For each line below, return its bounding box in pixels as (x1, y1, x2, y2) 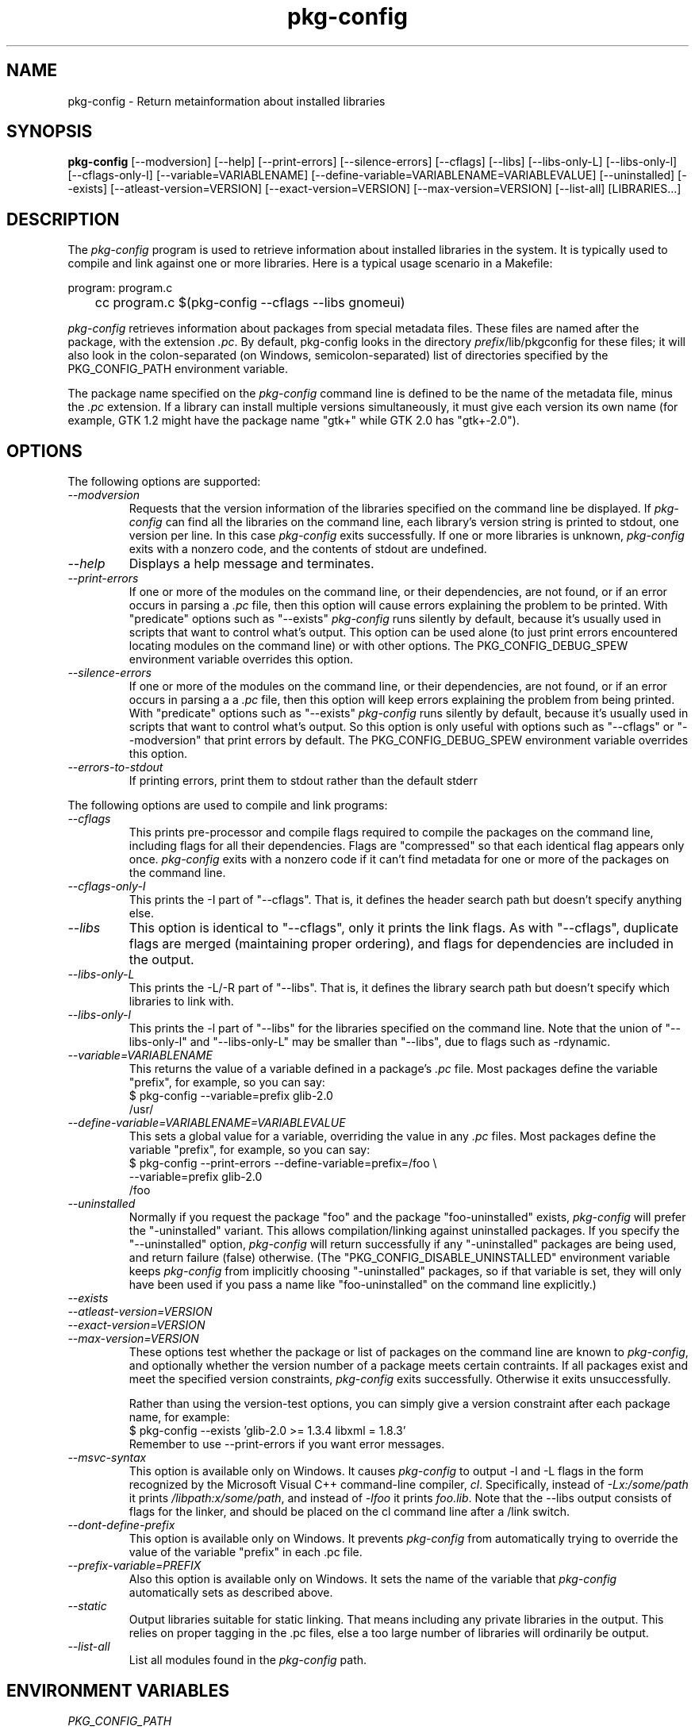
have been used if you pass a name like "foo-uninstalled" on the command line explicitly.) (129, 1278, 597, 1292)
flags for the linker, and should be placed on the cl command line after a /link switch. (129, 1505, 570, 1519)
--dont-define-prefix (67, 1518, 175, 1532)
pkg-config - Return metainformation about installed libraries (67, 94, 386, 108)
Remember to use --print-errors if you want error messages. (129, 1437, 445, 1451)
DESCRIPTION (6, 209, 120, 229)
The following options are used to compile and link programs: (67, 798, 388, 813)
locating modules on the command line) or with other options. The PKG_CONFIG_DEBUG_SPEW (129, 639, 628, 653)
